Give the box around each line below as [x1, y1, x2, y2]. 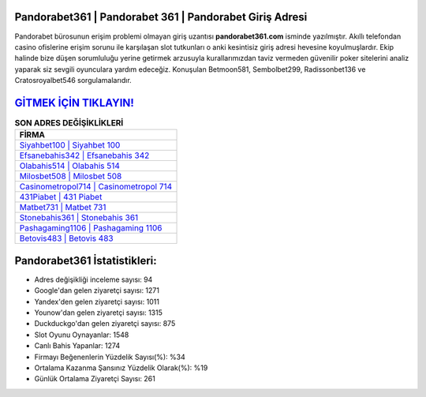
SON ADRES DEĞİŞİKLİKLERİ [14, 118, 124, 129]
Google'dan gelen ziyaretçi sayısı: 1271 [34, 286, 159, 295]
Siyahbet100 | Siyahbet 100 [19, 140, 121, 151]
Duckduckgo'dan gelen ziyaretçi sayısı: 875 [34, 319, 176, 328]
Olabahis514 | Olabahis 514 [19, 160, 120, 171]
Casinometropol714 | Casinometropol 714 [19, 182, 173, 193]
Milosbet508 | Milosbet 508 [19, 170, 122, 182]
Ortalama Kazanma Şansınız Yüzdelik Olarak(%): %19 [34, 363, 208, 373]
